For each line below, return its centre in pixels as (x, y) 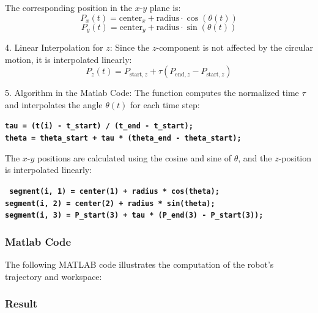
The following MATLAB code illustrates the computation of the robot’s (139, 264)
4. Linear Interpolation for (54, 47)
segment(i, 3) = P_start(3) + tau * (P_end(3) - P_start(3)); (134, 215)
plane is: (165, 7)
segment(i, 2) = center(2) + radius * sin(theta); (110, 203)
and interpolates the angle (54, 104)
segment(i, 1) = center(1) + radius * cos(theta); (114, 191)
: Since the (130, 47)
